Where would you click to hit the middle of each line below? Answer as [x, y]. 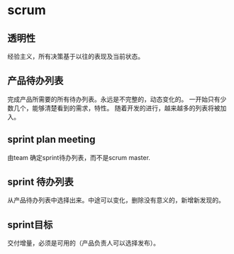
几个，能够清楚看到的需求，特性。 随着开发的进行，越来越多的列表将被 [117, 108]
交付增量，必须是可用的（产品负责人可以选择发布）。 [83, 243]
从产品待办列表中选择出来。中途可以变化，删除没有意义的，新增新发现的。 [116, 200]
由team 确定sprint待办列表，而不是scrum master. [79, 157]
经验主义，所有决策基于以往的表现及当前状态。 [76, 56]
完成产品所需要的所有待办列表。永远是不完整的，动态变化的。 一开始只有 [114, 99]
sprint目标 [30, 225]
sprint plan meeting [51, 140]
